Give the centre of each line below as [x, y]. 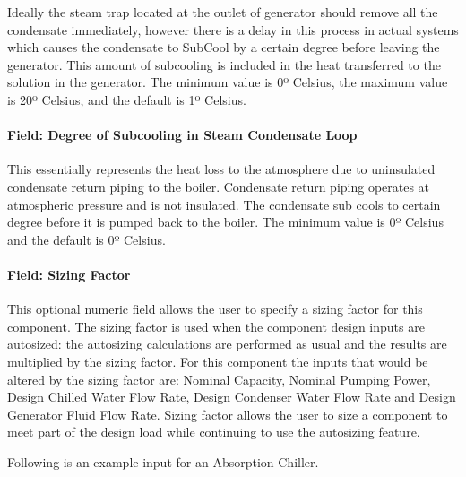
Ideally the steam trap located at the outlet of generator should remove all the [223, 12]
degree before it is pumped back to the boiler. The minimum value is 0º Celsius [225, 222]
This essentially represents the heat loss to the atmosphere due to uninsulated [221, 169]
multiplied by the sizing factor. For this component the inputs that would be [218, 361]
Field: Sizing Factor [69, 274]
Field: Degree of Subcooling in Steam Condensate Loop [182, 135]
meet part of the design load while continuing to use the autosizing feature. [214, 432]
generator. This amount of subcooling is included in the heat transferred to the [224, 64]
